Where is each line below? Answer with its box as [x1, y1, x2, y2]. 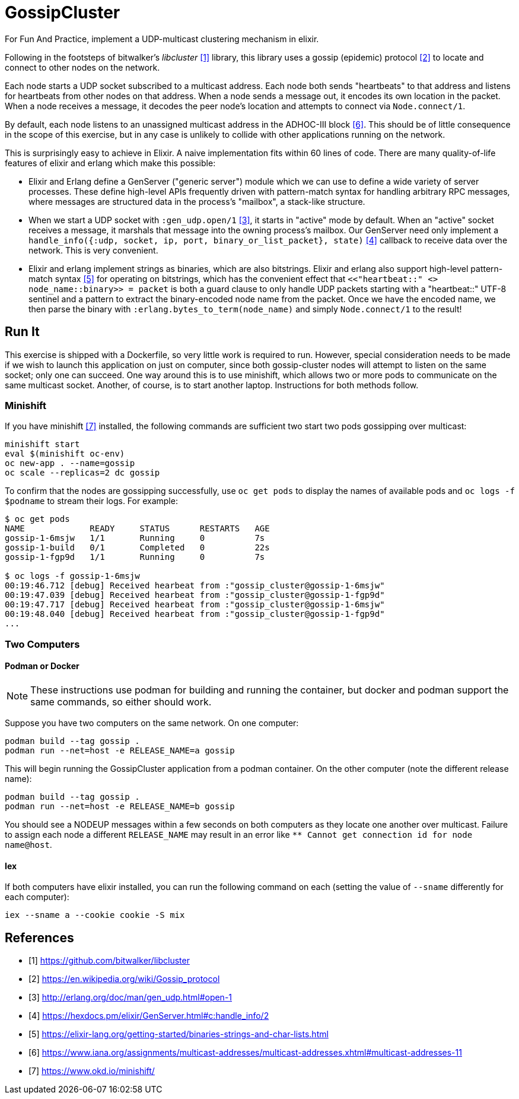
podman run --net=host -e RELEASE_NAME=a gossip [5, 745, 235, 755]
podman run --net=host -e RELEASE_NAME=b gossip [5, 801, 235, 811]
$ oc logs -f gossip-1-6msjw [5, 571, 140, 581]
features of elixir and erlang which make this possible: [5, 157, 216, 168]
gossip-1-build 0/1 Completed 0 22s [5, 543, 270, 553]
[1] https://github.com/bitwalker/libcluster [28, 955, 190, 965]
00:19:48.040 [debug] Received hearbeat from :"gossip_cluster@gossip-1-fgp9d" [5, 609, 385, 619]
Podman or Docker [5, 661, 79, 672]
